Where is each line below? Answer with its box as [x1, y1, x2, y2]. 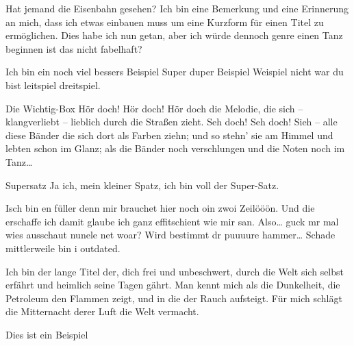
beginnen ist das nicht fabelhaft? [5, 41, 142, 55]
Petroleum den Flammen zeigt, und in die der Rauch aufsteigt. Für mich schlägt [5, 291, 342, 305]
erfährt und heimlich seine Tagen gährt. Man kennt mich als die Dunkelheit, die [5, 277, 340, 292]
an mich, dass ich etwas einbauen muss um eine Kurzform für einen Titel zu [5, 14, 324, 29]
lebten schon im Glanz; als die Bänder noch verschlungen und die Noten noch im [5, 141, 345, 156]
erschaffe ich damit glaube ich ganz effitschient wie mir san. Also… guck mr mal [5, 214, 339, 228]
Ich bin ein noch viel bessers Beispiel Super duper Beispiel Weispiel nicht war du [5, 64, 344, 79]
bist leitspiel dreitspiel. [5, 77, 101, 92]
